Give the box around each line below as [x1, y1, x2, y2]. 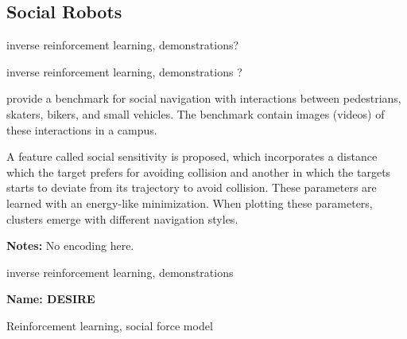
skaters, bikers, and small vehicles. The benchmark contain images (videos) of [6, 105, 385, 122]
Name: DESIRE [6, 290, 95, 307]
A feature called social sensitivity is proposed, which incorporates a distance [6, 148, 378, 165]
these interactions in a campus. [6, 121, 157, 138]
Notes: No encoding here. [6, 237, 134, 254]
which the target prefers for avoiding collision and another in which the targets [6, 163, 391, 180]
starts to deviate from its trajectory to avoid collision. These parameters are [6, 179, 377, 196]
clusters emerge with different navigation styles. [6, 210, 238, 227]
